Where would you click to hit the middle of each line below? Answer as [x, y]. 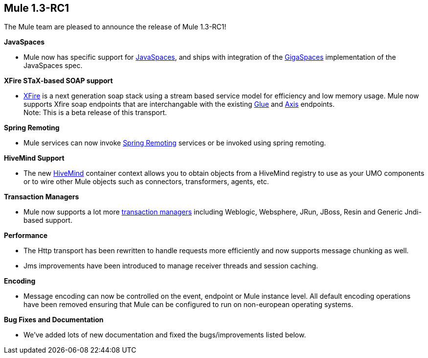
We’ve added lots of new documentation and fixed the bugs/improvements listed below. [165, 335]
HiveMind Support [34, 158]
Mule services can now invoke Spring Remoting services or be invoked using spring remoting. [175, 143]
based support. [48, 220]
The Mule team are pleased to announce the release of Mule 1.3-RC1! [115, 27]
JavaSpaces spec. [53, 66]
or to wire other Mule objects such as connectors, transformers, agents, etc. [146, 182]
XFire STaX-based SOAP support [58, 81]
